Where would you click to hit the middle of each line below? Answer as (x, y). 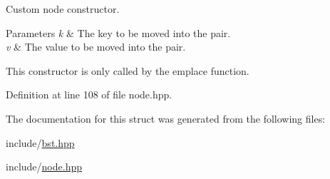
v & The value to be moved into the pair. (96, 47)
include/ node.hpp (44, 167)
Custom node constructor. (63, 9)
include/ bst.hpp (40, 142)
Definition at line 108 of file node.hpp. (89, 94)
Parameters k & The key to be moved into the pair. (118, 32)
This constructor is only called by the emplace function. (128, 70)
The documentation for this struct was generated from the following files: (166, 118)
